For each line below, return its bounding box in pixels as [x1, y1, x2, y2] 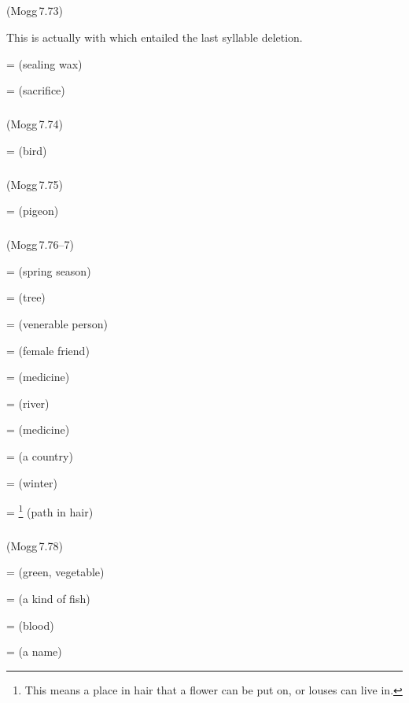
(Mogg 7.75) [6, 176, 63, 192]
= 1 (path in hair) [6, 501, 94, 520]
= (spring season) [6, 262, 91, 279]
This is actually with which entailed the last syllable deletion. [6, 28, 303, 45]
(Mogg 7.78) [6, 537, 63, 553]
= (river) [6, 394, 50, 411]
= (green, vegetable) [6, 564, 105, 580]
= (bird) [6, 142, 47, 158]
